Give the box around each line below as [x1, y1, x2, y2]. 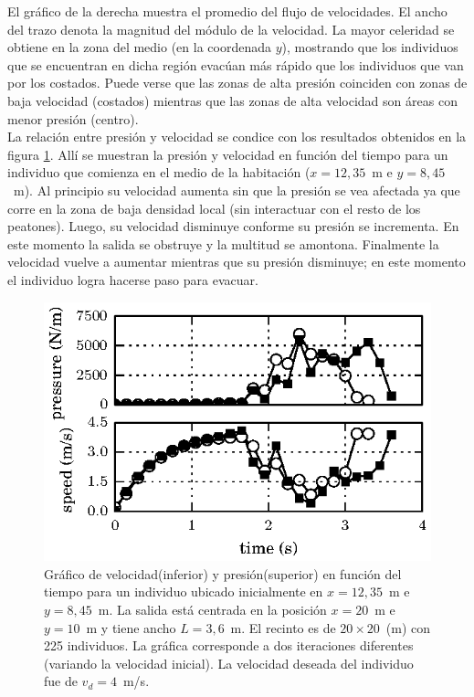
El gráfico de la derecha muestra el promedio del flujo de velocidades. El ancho [7, 2, 448, 20]
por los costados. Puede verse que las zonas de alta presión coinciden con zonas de [7, 73, 468, 92]
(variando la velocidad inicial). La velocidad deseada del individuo [44, 653, 414, 672]
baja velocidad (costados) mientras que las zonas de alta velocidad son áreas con [7, 90, 458, 110]
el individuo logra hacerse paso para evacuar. [7, 269, 258, 289]
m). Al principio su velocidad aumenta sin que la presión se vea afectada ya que [13, 180, 460, 199]
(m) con [385, 618, 431, 637]
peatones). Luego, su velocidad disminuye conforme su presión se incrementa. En [7, 216, 459, 236]
